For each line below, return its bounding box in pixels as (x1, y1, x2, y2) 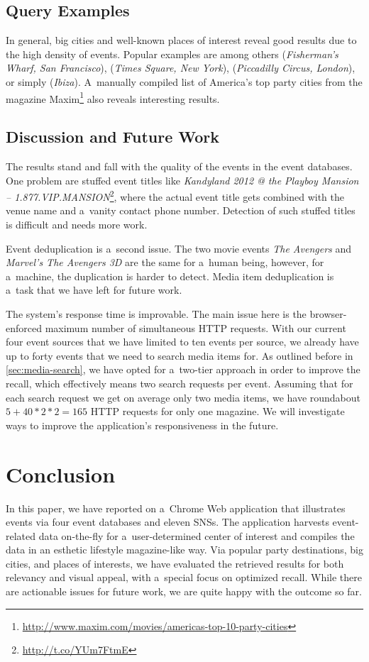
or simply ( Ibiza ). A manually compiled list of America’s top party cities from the (6, 74, 363, 89)
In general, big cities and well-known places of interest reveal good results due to (6, 33, 357, 48)
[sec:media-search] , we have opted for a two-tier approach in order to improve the (6, 362, 360, 377)
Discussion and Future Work (6, 126, 220, 148)
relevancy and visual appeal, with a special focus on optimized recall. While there (6, 570, 363, 585)
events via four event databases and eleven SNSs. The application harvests (6, 514, 329, 529)
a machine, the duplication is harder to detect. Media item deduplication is (6, 268, 334, 283)
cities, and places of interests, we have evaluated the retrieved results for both (6, 556, 344, 570)
